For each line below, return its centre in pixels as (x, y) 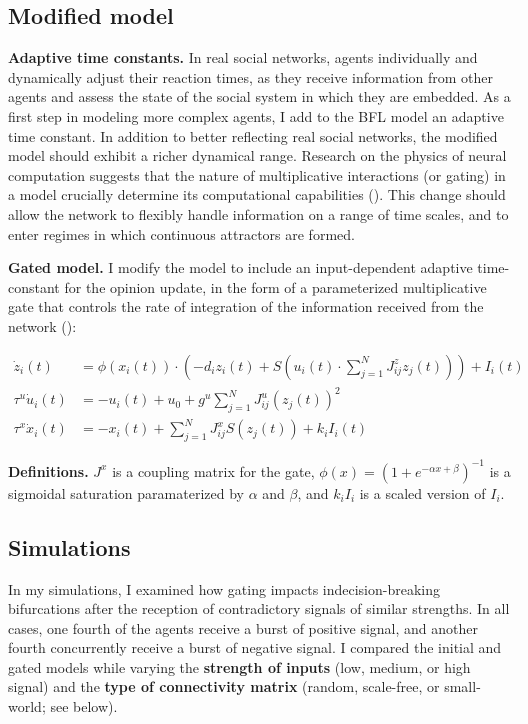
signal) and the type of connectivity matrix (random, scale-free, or (224, 686)
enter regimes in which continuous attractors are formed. (181, 233)
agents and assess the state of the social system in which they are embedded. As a (259, 96)
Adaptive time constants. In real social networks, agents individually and (243, 57)
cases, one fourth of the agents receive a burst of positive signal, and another (243, 627)
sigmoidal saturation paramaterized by (126, 492)
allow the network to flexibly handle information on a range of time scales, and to (258, 213)
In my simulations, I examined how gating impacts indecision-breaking (224, 588)
